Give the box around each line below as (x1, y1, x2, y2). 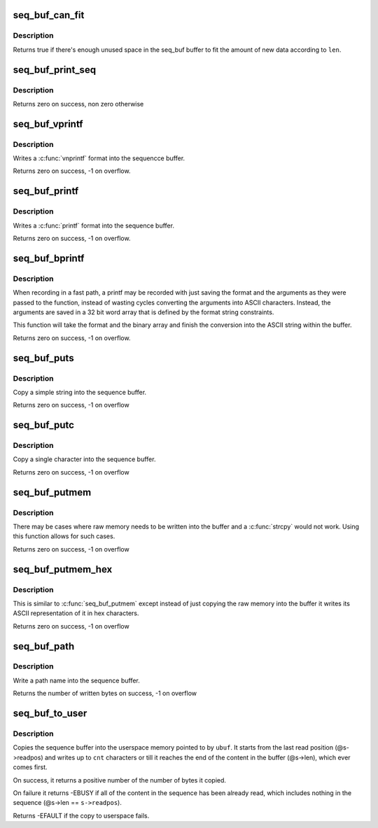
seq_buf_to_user (13, 708, 87, 720)
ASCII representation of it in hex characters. (13, 609, 139, 617)
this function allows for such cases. (13, 532, 115, 540)
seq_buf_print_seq (13, 64, 97, 76)
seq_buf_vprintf (13, 118, 83, 129)
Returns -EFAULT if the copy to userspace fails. (13, 811, 150, 820)
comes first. (13, 763, 48, 771)
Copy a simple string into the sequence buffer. (13, 388, 147, 396)
